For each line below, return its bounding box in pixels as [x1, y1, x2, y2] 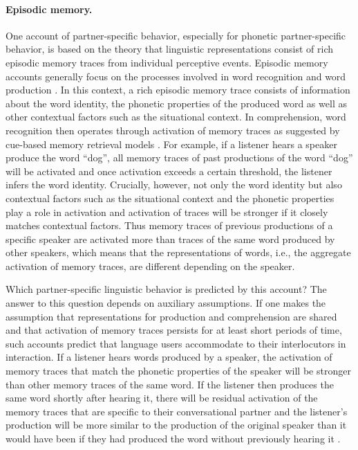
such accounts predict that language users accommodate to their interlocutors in [6, 336, 346, 350]
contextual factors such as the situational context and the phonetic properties [6, 190, 335, 205]
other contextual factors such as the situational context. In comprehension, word [6, 109, 346, 124]
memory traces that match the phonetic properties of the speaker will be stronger [6, 363, 351, 378]
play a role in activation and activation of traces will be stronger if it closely [6, 204, 328, 219]
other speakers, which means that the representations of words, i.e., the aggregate [6, 245, 351, 260]
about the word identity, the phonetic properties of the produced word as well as [6, 96, 347, 110]
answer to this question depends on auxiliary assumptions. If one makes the [6, 296, 326, 310]
